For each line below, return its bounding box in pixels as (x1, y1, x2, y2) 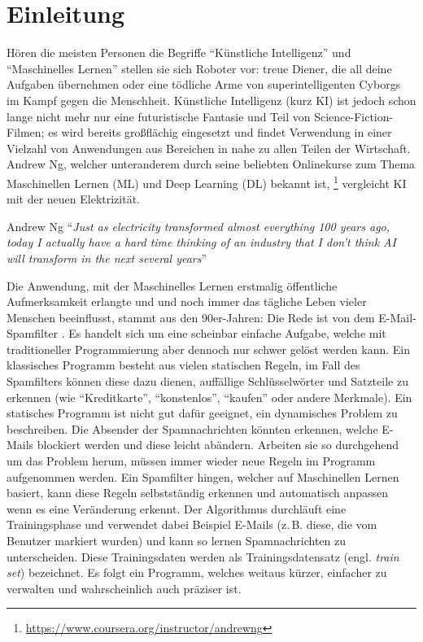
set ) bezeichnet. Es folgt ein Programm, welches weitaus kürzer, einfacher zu (7, 564, 387, 581)
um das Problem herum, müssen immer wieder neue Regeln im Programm (7, 452, 376, 469)
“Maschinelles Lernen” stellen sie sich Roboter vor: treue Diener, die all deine (7, 59, 392, 76)
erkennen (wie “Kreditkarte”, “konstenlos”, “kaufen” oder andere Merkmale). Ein (7, 388, 412, 405)
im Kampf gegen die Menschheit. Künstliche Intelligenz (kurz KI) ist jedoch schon (7, 91, 416, 108)
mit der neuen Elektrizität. (7, 190, 141, 207)
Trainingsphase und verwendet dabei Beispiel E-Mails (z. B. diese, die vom (7, 516, 377, 533)
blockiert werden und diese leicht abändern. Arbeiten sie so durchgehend (37, 436, 399, 453)
